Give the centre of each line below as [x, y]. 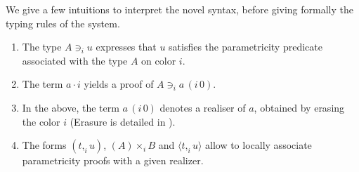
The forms [44, 145]
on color [159, 60]
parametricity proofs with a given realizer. [113, 160]
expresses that [126, 47]
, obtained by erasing [299, 107]
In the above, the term [71, 107]
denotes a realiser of [203, 107]
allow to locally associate [259, 145]
